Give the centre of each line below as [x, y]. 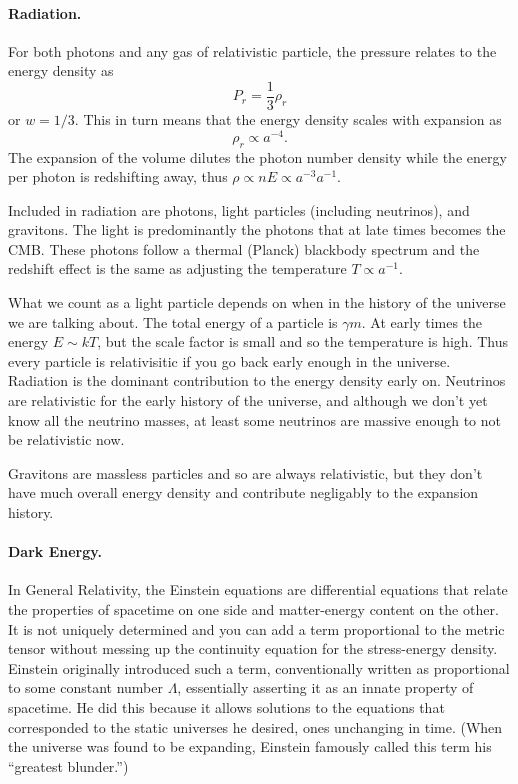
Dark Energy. [55, 551]
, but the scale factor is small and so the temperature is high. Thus [303, 341]
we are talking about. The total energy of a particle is [173, 321]
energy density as [61, 70]
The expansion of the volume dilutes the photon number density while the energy [257, 156]
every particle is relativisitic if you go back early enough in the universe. [229, 360]
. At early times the [422, 321]
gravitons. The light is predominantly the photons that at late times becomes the [257, 229]
